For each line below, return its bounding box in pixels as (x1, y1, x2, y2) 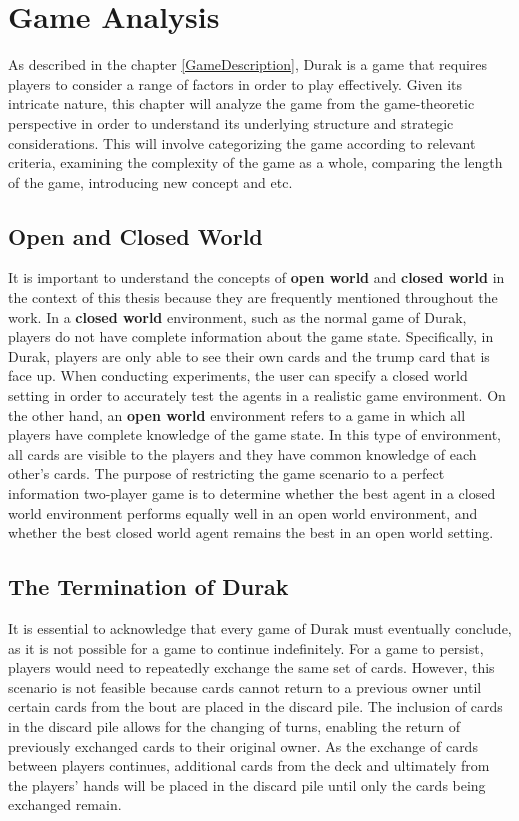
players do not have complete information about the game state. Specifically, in (8, 326, 494, 347)
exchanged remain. (8, 794, 122, 815)
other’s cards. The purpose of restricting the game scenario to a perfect (8, 463, 445, 484)
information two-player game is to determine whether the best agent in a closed (8, 483, 496, 504)
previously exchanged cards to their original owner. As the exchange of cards (8, 735, 478, 756)
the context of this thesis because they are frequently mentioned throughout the (8, 287, 498, 308)
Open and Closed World (8, 220, 263, 251)
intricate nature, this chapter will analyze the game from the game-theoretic (8, 93, 475, 114)
